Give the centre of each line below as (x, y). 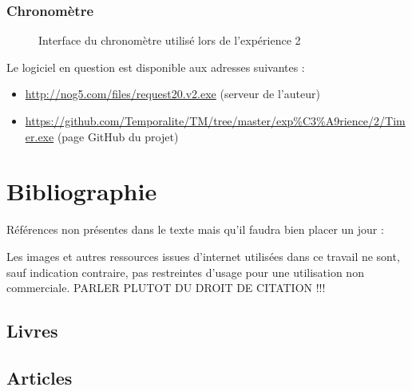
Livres (32, 331)
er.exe (40, 136)
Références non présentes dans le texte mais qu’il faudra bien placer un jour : (195, 229)
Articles (40, 377)
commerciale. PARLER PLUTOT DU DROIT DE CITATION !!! (166, 288)
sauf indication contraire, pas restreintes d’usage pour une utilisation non (185, 272)
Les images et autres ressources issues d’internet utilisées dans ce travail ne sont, (203, 256)
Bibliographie (82, 191)
